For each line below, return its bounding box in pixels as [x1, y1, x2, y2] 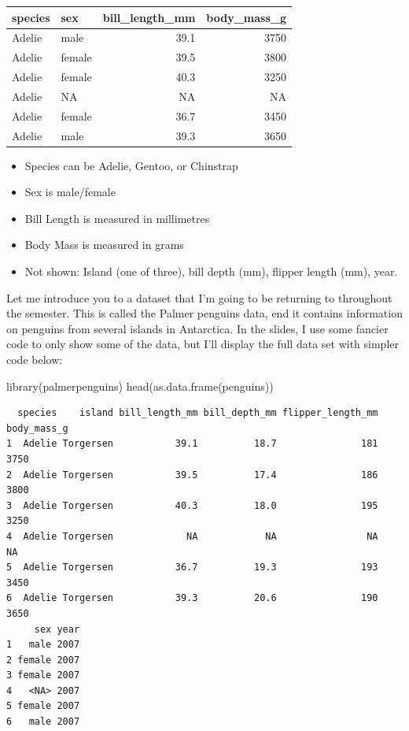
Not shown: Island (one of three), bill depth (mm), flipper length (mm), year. [24, 263, 398, 280]
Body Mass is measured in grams [24, 236, 184, 253]
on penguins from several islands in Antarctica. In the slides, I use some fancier [6, 320, 389, 336]
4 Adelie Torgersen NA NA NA [6, 530, 378, 542]
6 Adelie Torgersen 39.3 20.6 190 [6, 592, 378, 604]
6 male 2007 [6, 716, 80, 728]
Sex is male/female [24, 184, 116, 200]
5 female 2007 [6, 700, 80, 712]
